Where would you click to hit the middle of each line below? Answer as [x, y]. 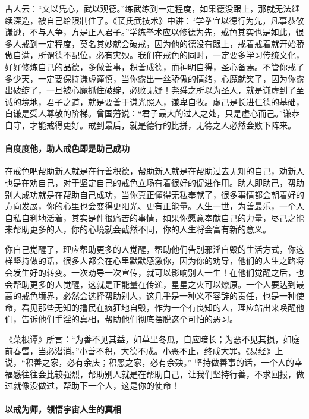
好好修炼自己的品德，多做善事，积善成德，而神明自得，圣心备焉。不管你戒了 [154, 66]
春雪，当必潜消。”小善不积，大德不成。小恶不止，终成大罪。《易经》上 [148, 350]
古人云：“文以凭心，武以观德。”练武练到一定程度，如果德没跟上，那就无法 [148, 8]
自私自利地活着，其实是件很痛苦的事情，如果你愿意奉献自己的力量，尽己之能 [154, 217]
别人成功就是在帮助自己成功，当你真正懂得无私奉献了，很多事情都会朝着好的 [154, 194]
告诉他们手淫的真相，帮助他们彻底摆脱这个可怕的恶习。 [129, 319]
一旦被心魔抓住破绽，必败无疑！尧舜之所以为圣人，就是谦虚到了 [171, 90]
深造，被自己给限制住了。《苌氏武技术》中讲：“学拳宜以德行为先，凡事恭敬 [158, 20]
